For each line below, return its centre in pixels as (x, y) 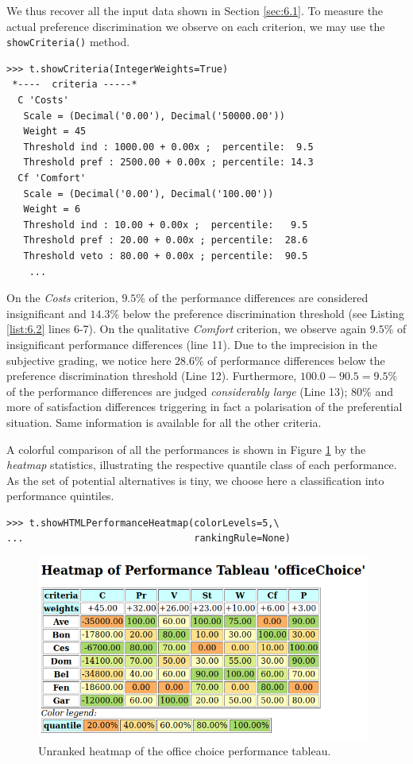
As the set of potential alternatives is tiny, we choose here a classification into (195, 480)
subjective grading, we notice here (89, 360)
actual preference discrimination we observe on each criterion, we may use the (196, 26)
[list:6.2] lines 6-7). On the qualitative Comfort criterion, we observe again (187, 329)
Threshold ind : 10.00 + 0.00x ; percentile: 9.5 (166, 225)
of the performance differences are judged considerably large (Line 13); (177, 391)
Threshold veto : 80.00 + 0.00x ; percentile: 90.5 (166, 256)
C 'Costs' (43, 101)
